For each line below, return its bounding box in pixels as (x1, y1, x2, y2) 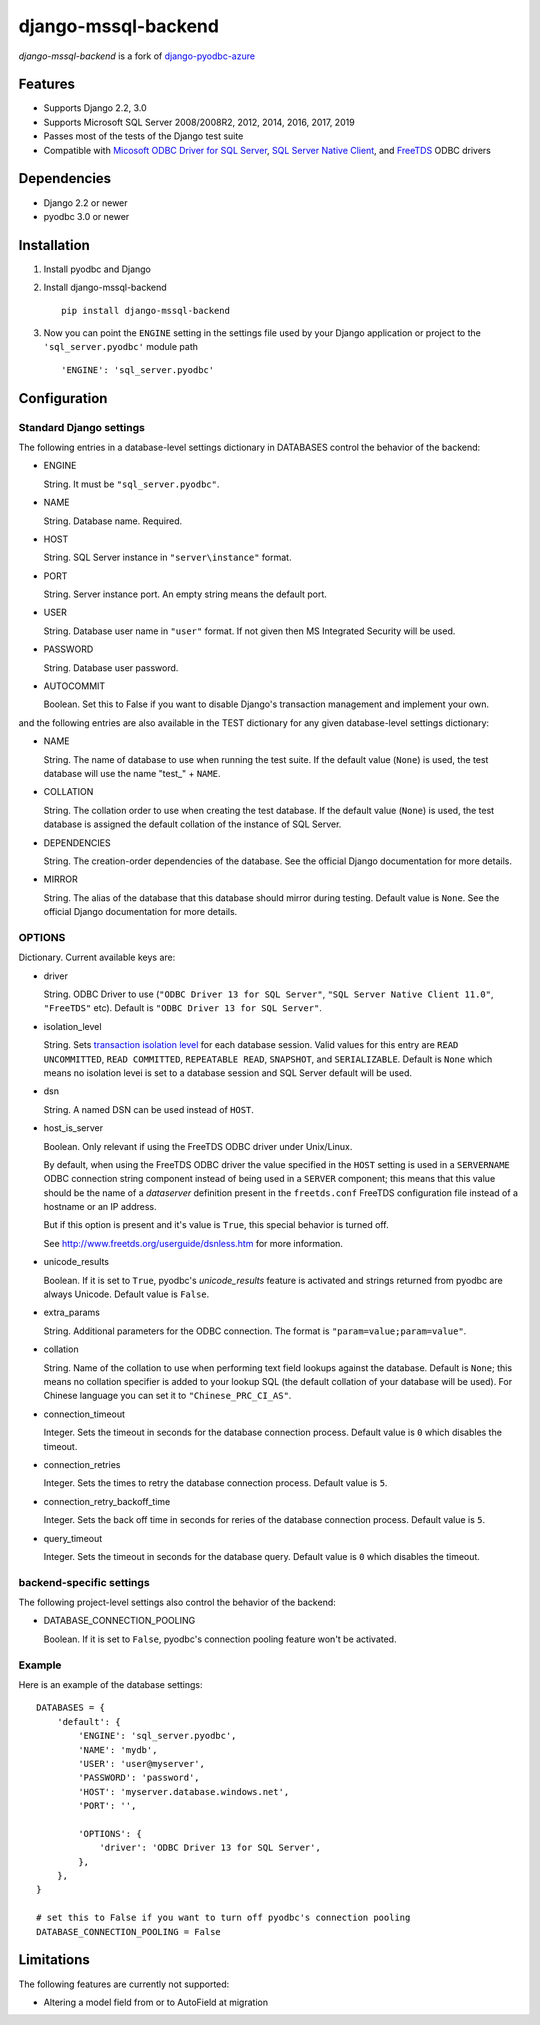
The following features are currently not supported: (18, 1978, 230, 1990)
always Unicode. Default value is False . (43, 1288, 210, 1300)
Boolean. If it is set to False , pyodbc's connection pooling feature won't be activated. (43, 1633, 397, 1645)
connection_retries (43, 1458, 121, 1470)
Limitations (18, 1951, 90, 1969)
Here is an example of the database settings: (18, 1678, 204, 1690)
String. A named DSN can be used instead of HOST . (43, 1103, 255, 1115)
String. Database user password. (43, 661, 179, 674)
